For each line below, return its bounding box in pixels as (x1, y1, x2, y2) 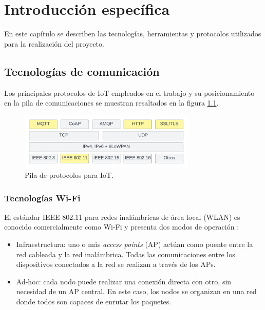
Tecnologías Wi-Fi (4, 191, 81, 204)
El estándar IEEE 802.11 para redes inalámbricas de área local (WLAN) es (4, 211, 240, 222)
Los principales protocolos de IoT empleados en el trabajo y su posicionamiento (4, 87, 255, 98)
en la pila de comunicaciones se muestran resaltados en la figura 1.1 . (4, 97, 219, 108)
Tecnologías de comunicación (4, 63, 160, 79)
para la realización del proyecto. (4, 38, 104, 49)
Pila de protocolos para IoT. (25, 170, 114, 180)
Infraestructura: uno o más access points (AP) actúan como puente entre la (16, 239, 253, 250)
